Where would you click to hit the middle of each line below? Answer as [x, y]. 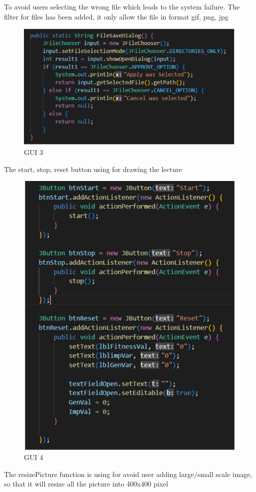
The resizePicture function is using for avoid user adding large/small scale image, [128, 474]
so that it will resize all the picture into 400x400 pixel [86, 484]
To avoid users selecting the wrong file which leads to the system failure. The [122, 6]
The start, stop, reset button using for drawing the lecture [93, 169]
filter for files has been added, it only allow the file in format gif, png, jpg [116, 16]
